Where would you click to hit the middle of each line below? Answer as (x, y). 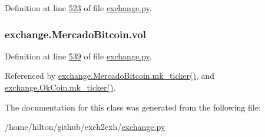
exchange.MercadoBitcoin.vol (75, 34)
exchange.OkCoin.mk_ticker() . (60, 87)
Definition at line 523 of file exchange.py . (78, 8)
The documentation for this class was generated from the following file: (133, 107)
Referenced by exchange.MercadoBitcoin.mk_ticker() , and (110, 76)
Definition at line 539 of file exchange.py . (78, 56)
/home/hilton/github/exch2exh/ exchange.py (85, 127)
